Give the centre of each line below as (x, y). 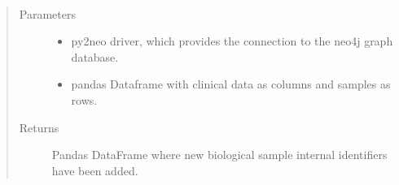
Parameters (47, 13)
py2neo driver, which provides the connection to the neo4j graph (232, 41)
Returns (39, 127)
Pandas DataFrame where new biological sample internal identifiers (219, 155)
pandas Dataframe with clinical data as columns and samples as (231, 84)
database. (95, 56)
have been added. (95, 170)
